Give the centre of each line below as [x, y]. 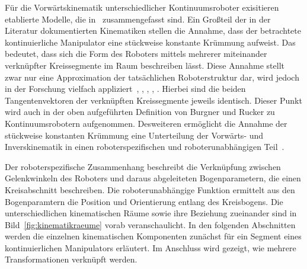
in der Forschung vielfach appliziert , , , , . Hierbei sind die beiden [125, 89]
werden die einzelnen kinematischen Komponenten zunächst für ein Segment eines [153, 236]
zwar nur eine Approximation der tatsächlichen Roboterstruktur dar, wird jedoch [152, 77]
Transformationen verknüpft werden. [71, 259]
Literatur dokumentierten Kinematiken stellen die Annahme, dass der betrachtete [153, 31]
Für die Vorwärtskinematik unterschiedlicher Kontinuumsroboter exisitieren [142, 7]
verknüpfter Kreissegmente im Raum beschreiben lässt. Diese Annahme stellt [145, 65]
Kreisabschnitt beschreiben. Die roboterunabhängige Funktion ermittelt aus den [150, 189]
